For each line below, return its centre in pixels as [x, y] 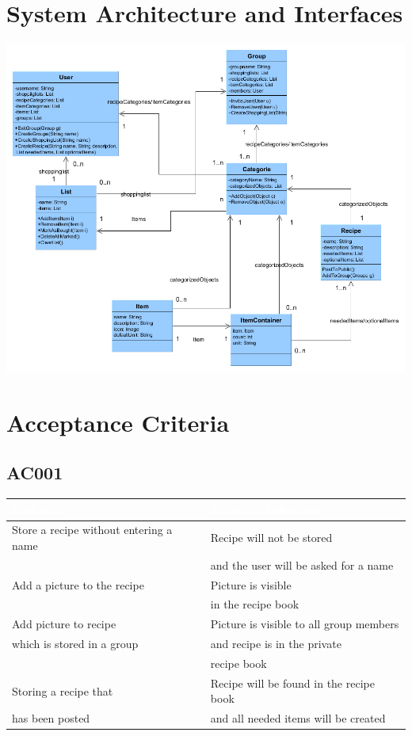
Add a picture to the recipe [78, 584]
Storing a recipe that [63, 690]
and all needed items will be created [298, 718]
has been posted [51, 718]
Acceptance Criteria [118, 422]
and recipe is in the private [276, 644]
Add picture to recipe [64, 624]
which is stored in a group [75, 644]
